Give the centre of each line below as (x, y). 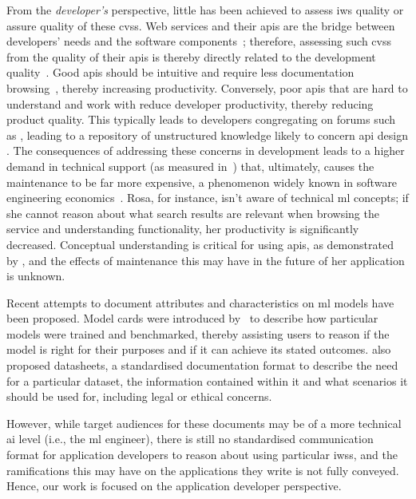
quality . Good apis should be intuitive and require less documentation (180, 72)
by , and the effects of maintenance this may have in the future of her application (206, 260)
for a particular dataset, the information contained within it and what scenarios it (207, 380)
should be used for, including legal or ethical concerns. (139, 396)
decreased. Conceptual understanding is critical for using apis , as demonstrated (200, 244)
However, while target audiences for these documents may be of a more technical (204, 423)
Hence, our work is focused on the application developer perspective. (174, 486)
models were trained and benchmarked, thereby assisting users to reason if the (198, 333)
